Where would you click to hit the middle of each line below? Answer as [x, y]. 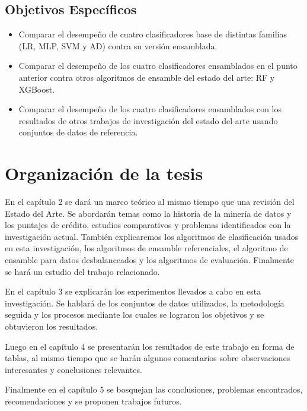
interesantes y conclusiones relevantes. [73, 369]
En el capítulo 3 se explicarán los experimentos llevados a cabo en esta [133, 291]
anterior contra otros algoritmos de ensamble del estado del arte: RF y [147, 77]
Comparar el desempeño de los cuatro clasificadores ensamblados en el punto [158, 66]
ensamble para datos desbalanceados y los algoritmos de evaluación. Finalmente [149, 260]
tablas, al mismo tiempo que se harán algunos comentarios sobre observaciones [148, 358]
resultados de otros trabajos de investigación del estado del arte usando [148, 120]
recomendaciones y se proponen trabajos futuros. [93, 401]
